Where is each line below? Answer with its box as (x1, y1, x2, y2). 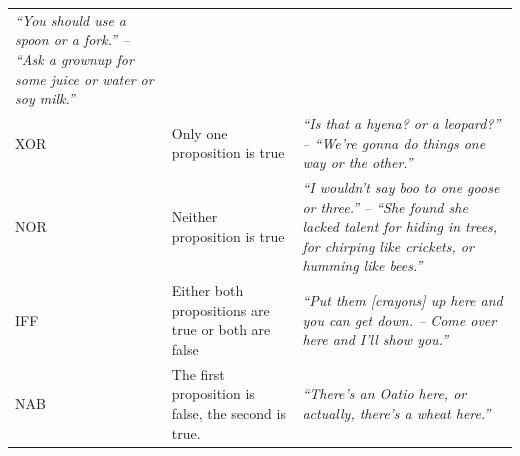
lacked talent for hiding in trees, (302, 216, 498, 237)
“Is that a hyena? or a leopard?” (302, 112, 501, 133)
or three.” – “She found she (302, 196, 468, 217)
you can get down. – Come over (302, 309, 497, 330)
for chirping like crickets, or (302, 235, 474, 256)
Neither (171, 206, 218, 227)
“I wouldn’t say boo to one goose (302, 177, 500, 197)
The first (171, 363, 225, 384)
